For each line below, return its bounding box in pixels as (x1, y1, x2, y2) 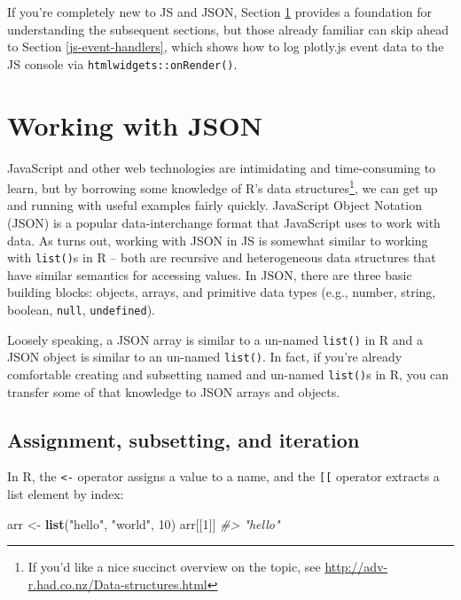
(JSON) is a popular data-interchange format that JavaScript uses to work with (7, 214, 441, 231)
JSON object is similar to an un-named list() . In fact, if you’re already (7, 347, 402, 366)
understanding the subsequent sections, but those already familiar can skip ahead (7, 19, 449, 38)
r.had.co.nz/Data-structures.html (27, 574, 207, 593)
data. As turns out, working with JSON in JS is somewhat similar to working (7, 230, 428, 249)
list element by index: (7, 485, 124, 503)
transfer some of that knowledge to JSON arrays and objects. (7, 382, 340, 401)
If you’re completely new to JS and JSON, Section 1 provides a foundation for (7, 3, 432, 20)
